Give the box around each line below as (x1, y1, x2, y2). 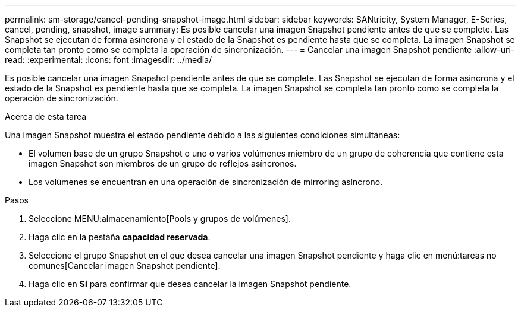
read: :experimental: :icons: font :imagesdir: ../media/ (5, 55, 212, 65)
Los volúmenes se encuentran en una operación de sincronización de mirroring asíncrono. (29, 177, 383, 187)
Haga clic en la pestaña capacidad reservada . (29, 232, 211, 242)
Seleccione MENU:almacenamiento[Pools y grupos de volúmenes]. (29, 214, 291, 224)
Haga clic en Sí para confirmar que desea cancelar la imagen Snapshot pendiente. (29, 279, 351, 289)
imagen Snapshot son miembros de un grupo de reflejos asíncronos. (29, 158, 297, 168)
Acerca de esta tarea (5, 112, 87, 122)
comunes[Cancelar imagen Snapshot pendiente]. (29, 260, 221, 270)
